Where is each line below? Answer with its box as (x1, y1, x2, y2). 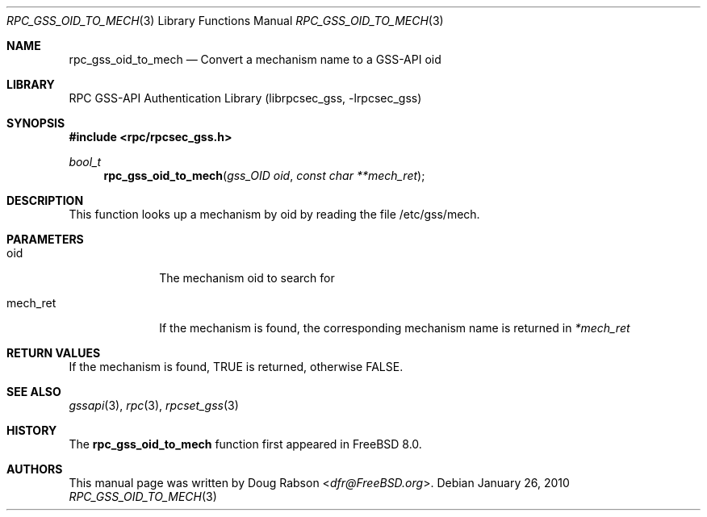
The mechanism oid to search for (159, 271, 335, 285)
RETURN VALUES (6, 346, 101, 360)
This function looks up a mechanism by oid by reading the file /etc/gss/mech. (69, 207, 480, 221)
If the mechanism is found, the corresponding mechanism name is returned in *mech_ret (159, 321, 630, 335)
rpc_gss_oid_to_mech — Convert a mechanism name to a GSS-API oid (69, 52, 441, 66)
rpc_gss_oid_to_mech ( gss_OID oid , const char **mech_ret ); (103, 169, 425, 182)
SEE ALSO (6, 385, 61, 398)
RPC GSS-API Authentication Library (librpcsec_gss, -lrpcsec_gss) (69, 91, 422, 105)
